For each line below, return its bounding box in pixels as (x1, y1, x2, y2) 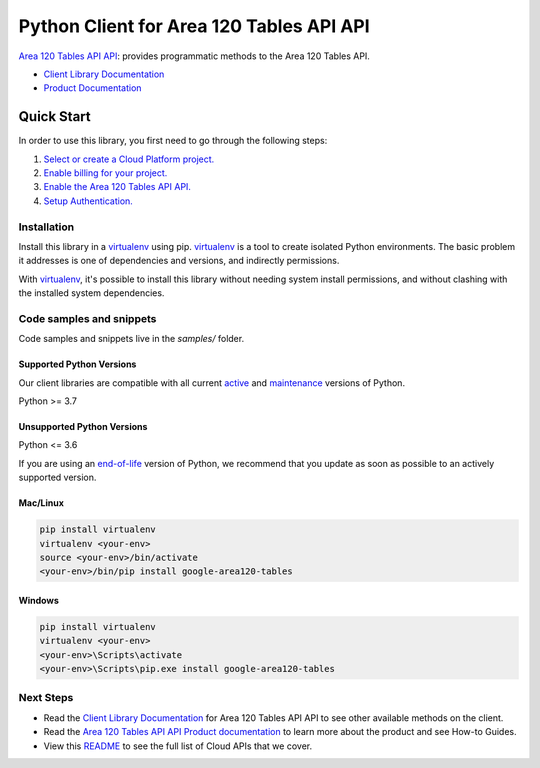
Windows (18, 594, 59, 606)
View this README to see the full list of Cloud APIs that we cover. (43, 740, 313, 752)
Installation (18, 220, 75, 234)
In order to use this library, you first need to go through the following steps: (18, 135, 328, 147)
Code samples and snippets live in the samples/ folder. (18, 333, 245, 345)
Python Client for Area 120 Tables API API (18, 15, 370, 37)
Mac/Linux (18, 497, 65, 509)
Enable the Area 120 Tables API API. (43, 181, 192, 193)
